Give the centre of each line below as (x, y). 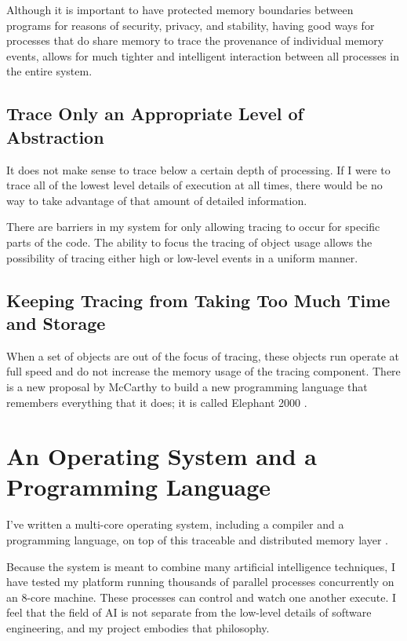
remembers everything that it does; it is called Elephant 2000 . (157, 402)
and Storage (56, 322)
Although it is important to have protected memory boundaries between (180, 9)
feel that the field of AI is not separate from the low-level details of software (189, 612)
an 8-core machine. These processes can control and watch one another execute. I (201, 597)
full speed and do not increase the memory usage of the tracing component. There (203, 371)
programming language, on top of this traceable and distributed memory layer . (197, 540)
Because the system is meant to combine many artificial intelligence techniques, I (201, 566)
